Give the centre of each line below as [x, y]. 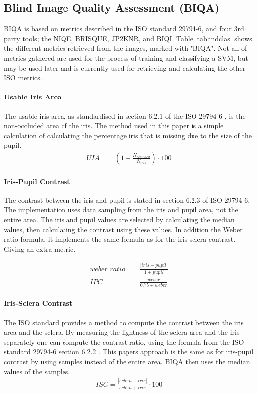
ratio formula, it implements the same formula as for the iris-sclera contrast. [120, 239]
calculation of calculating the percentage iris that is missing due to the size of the [128, 135]
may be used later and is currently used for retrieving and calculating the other [125, 67]
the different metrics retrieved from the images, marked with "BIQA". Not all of [126, 48]
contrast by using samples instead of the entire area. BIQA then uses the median [127, 361]
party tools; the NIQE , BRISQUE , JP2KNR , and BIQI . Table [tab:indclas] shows [128, 38]
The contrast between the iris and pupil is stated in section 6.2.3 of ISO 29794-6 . [127, 200]
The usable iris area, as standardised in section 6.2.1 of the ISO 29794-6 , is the [125, 116]
